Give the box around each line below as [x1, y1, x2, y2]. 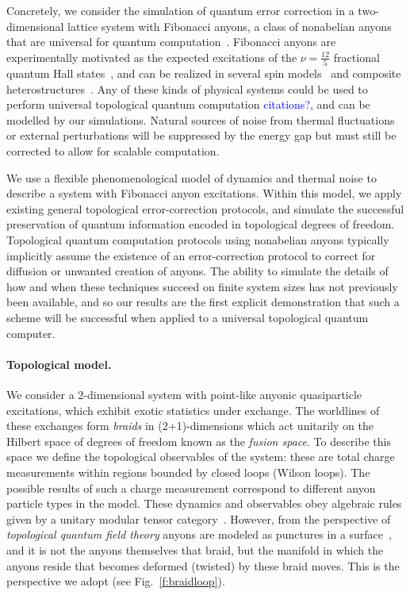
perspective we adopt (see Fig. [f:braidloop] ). [6, 573, 225, 589]
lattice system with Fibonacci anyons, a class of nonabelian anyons [67, 17, 392, 34]
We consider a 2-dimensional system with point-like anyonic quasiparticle [6, 386, 362, 402]
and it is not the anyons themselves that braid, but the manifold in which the [6, 541, 384, 558]
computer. [6, 324, 56, 341]
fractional [333, 48, 380, 65]
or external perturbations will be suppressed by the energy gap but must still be [6, 127, 397, 144]
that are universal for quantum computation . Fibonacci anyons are [6, 33, 336, 50]
